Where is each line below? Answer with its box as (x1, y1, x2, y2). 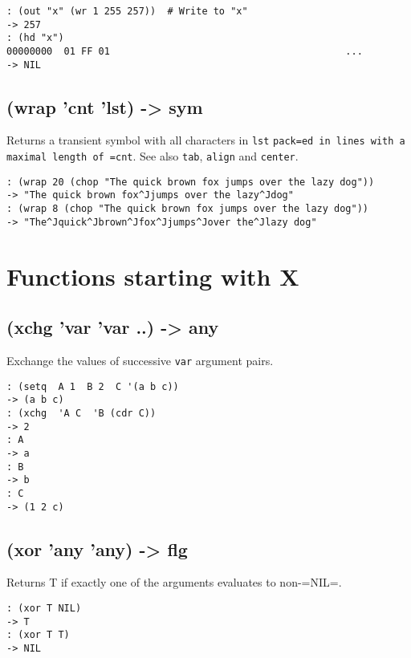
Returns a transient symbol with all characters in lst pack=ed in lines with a (6, 132, 405, 148)
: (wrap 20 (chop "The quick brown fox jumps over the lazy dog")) (6, 176, 375, 188)
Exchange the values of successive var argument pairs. (6, 352, 274, 368)
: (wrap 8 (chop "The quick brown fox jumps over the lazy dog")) (6, 203, 369, 215)
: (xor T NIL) (6, 603, 82, 615)
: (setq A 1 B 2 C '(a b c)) (6, 380, 179, 392)
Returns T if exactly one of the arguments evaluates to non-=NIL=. (6, 574, 342, 591)
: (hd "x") (6, 32, 64, 44)
